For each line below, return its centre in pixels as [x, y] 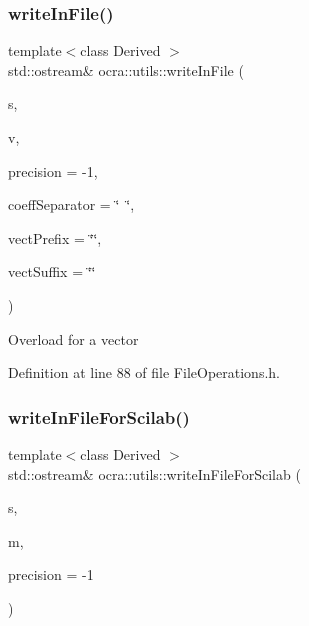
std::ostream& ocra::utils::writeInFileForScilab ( [154, 473]
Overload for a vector [73, 338]
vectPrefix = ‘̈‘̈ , [55, 237]
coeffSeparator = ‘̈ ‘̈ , [71, 204]
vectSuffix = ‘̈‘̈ [52, 271]
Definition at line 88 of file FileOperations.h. [144, 372]
